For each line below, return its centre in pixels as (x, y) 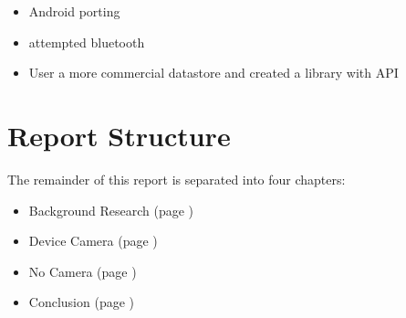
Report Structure (119, 135)
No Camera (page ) (83, 271)
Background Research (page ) (111, 210)
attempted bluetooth (87, 42)
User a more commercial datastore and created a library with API (213, 73)
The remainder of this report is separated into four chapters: (177, 179)
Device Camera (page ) (93, 241)
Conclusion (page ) (81, 302)
